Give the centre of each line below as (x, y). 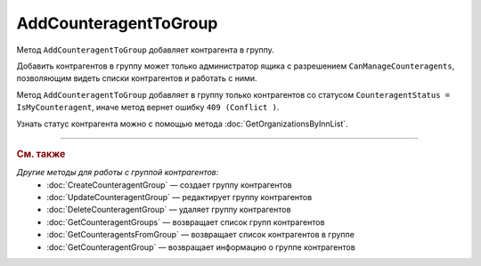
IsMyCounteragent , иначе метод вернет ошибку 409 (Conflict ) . (148, 108)
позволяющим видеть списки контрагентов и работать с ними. (137, 78)
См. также (41, 154)
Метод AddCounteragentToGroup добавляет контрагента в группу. (146, 50)
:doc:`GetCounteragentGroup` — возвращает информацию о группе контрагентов (201, 247)
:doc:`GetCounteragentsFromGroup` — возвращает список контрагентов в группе (201, 235)
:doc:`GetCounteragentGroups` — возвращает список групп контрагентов (186, 222)
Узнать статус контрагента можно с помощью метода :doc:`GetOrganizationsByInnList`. (182, 124)
